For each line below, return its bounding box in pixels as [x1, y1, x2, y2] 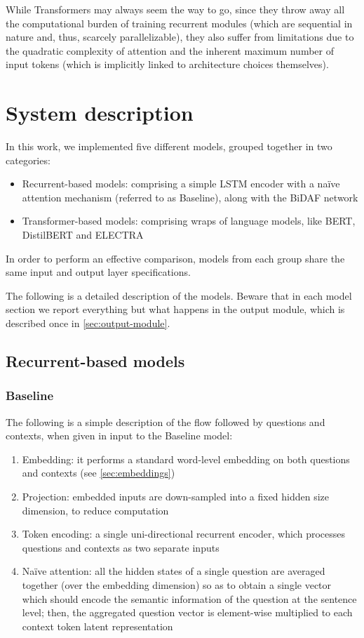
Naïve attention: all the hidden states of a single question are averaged [22, 564, 325, 578]
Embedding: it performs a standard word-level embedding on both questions [22, 451, 350, 466]
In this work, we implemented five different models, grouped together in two [6, 139, 332, 154]
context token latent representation [22, 618, 173, 633]
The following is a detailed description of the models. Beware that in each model [6, 288, 352, 303]
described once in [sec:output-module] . [6, 316, 170, 331]
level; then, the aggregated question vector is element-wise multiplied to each [22, 605, 353, 620]
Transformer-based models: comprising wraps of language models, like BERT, [22, 213, 356, 228]
